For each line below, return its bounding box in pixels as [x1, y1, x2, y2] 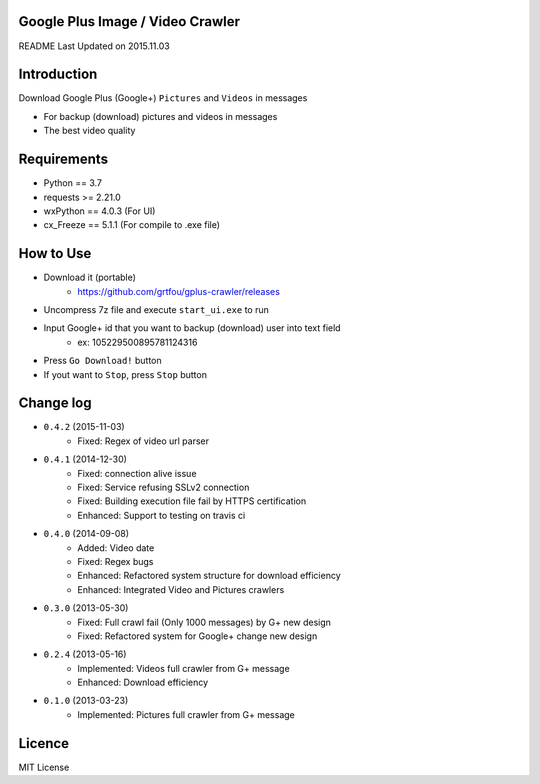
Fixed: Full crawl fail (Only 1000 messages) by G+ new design [77, 616, 332, 628]
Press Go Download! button [43, 355, 162, 367]
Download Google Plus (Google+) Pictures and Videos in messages [18, 92, 308, 104]
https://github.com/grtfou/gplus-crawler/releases [77, 285, 280, 297]
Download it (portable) [43, 271, 137, 284]
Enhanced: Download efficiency [77, 676, 209, 689]
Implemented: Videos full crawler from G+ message [77, 662, 290, 674]
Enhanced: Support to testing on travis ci [77, 509, 246, 521]
